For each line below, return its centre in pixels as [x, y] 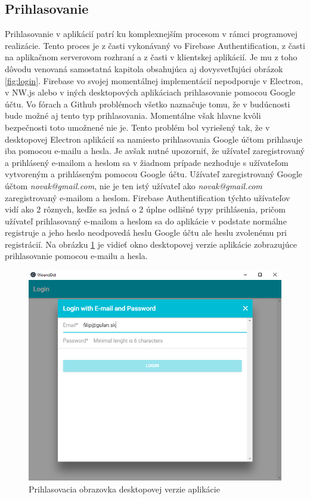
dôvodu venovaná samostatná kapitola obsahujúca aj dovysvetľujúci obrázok [144, 68]
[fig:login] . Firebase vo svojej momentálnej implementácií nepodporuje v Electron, [154, 80]
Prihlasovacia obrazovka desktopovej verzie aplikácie [124, 489]
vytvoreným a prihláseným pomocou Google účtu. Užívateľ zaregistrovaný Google [154, 174]
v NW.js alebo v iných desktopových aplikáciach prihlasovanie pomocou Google [150, 92]
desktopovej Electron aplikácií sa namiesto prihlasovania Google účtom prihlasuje [154, 139]
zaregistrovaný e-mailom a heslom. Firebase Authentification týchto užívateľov [148, 197]
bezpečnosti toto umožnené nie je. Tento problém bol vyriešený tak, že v [137, 127]
